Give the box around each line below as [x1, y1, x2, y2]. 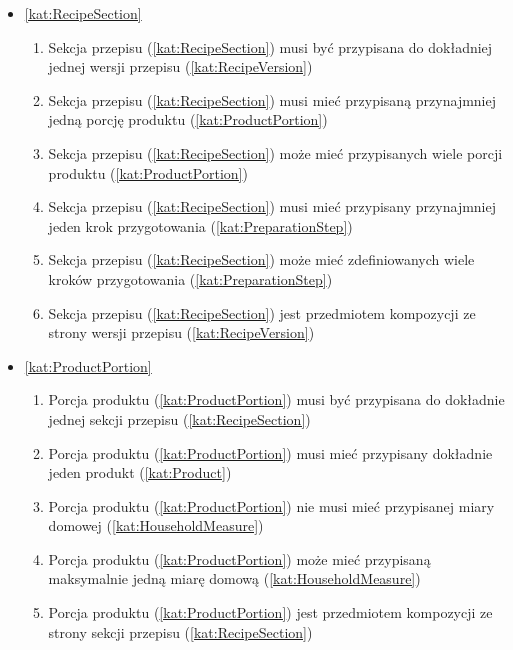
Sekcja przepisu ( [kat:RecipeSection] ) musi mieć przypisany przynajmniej [48, 196, 496, 217]
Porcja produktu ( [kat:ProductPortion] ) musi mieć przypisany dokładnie [48, 442, 493, 463]
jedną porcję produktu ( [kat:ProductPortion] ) [48, 109, 328, 130]
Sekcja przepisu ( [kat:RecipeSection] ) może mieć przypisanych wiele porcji [48, 142, 503, 163]
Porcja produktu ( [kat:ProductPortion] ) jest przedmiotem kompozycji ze [48, 602, 493, 623]
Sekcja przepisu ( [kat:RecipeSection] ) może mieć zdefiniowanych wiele [48, 249, 475, 270]
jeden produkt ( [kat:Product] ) [48, 462, 232, 483]
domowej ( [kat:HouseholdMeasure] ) [48, 515, 264, 536]
